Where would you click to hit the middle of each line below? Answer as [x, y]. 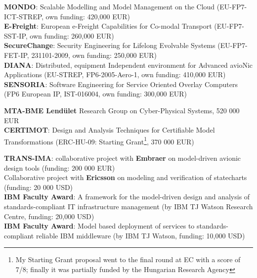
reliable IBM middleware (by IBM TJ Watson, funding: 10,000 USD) [140, 235]
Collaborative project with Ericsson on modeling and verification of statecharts [126, 177]
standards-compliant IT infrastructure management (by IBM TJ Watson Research [128, 206]
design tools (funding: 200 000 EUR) [60, 167]
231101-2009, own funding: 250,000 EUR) [94, 55]
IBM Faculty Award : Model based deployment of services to [99, 226]
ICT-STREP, [24, 16]
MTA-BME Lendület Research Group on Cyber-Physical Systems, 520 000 [122, 110]
